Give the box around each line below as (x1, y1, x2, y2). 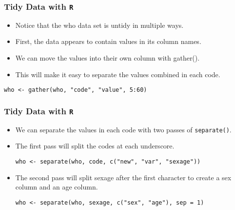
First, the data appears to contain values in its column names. (15, 36, 201, 46)
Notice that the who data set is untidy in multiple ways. (15, 20, 184, 30)
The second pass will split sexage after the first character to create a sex (15, 172, 232, 182)
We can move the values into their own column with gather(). (15, 52, 200, 63)
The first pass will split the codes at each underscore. (15, 141, 175, 151)
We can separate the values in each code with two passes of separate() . (15, 124, 232, 134)
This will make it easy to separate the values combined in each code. (15, 69, 220, 79)
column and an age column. (15, 182, 98, 192)
